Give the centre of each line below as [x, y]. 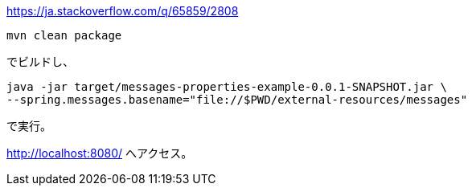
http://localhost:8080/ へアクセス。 [100, 153]
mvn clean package [64, 35]
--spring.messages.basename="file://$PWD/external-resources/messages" [237, 100]
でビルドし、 [40, 61]
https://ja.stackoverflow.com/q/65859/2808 [123, 11]
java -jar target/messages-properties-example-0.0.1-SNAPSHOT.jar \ [227, 87]
